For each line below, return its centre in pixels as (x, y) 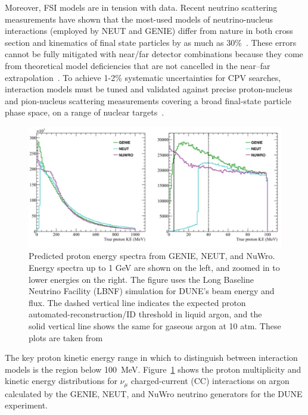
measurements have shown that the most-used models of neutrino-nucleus (139, 19)
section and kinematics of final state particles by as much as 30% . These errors (151, 42)
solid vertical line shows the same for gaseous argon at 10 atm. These (155, 325)
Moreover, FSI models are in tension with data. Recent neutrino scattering (141, 7)
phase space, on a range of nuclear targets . (85, 112)
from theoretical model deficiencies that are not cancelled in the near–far (138, 65)
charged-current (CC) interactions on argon (210, 381)
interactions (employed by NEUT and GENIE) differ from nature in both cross (149, 31)
